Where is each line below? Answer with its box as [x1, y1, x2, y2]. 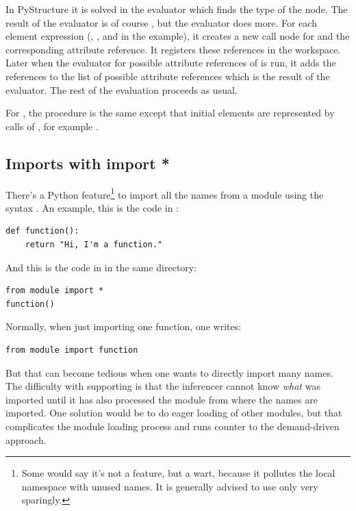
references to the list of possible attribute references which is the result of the [5, 68, 330, 83]
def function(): [5, 226, 79, 236]
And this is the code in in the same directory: [5, 260, 197, 274]
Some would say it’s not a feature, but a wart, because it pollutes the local [21, 466, 335, 480]
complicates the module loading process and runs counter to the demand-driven [5, 419, 340, 433]
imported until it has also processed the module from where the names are [5, 392, 318, 406]
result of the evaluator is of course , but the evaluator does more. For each [5, 15, 317, 29]
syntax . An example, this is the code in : [5, 200, 179, 214]
